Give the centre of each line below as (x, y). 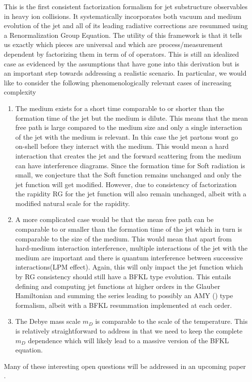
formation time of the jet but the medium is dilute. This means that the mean (132, 118)
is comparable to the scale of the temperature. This (172, 321)
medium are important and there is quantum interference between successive (129, 257)
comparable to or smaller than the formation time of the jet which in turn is (129, 229)
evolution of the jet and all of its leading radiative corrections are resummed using (126, 25)
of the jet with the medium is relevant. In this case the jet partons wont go (127, 136)
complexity (20, 92)
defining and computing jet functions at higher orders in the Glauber (118, 286)
